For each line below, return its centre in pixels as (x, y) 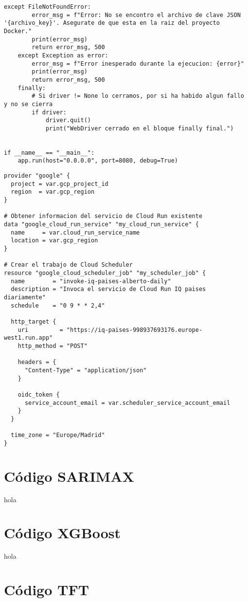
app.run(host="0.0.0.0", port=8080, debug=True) (98, 161)
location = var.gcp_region (54, 241)
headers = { (37, 362)
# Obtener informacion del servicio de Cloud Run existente (103, 216)
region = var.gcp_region (53, 192)
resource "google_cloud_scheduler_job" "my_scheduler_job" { (105, 273)
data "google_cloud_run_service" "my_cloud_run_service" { (101, 225)
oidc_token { (39, 394)
